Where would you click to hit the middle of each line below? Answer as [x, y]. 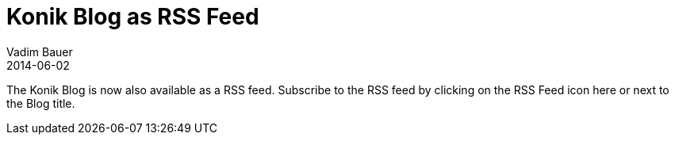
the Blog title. [41, 103]
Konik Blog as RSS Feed [133, 17]
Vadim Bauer [40, 51]
